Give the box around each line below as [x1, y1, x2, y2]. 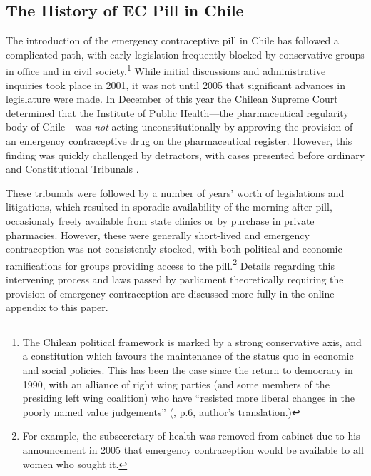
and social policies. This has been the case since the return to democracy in [22, 362, 353, 377]
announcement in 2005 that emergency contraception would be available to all [22, 442, 364, 457]
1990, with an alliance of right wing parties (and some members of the [22, 376, 330, 391]
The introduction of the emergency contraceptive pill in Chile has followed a [6, 33, 339, 48]
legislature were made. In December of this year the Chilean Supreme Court [6, 91, 338, 106]
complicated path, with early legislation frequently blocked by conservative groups [6, 46, 365, 61]
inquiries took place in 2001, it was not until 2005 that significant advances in [6, 77, 345, 92]
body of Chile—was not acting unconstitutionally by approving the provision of [6, 119, 353, 134]
